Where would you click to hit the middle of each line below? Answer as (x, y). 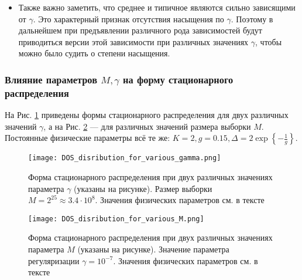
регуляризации (54, 260)
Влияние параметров (51, 79)
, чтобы (269, 41)
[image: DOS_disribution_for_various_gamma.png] (125, 158)
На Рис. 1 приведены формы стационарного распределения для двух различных (147, 115)
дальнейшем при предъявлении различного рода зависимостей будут (140, 30)
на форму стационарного (178, 79)
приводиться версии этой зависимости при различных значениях (133, 41)
